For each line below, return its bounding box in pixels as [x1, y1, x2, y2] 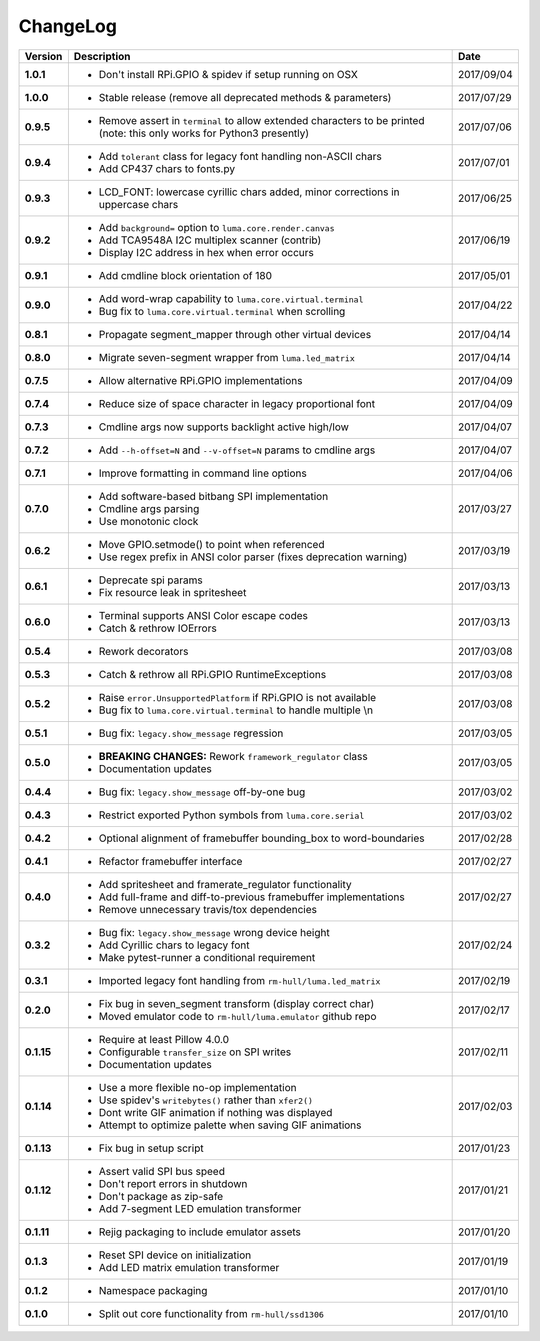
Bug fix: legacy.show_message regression [98, 726, 284, 740]
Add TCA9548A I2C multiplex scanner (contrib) [98, 233, 322, 247]
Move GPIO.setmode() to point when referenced [98, 537, 325, 551]
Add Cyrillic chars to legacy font [98, 938, 250, 952]
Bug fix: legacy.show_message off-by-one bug [98, 785, 306, 799]
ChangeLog [18, 15, 117, 37]
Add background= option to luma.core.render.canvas [98, 220, 335, 234]
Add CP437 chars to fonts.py [98, 161, 235, 175]
